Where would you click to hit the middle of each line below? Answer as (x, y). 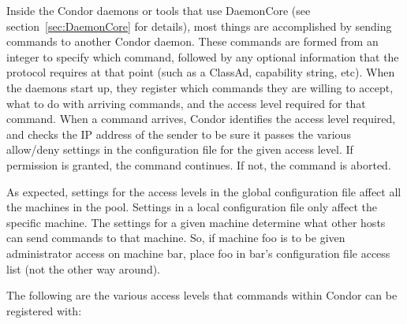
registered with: (44, 310)
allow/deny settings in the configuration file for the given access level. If (180, 149)
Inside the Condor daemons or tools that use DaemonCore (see (159, 10)
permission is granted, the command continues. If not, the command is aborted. (199, 164)
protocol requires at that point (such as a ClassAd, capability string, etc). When (201, 72)
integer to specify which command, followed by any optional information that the (203, 56)
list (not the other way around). (84, 268)
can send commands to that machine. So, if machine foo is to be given (176, 238)
